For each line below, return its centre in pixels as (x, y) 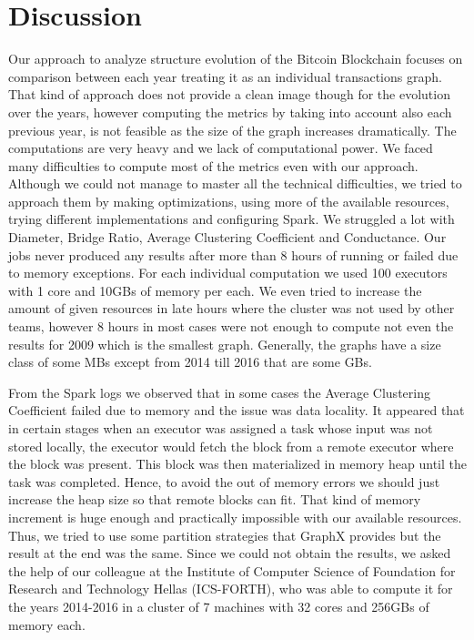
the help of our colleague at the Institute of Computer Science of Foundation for (232, 570)
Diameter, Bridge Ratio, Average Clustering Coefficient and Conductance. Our (227, 237)
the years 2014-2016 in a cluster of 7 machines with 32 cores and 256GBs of (219, 606)
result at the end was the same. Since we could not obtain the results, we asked (230, 553)
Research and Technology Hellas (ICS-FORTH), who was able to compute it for (231, 589)
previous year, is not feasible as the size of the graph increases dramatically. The (232, 130)
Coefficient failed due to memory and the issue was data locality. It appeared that (237, 410)
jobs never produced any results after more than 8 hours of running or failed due (233, 254)
